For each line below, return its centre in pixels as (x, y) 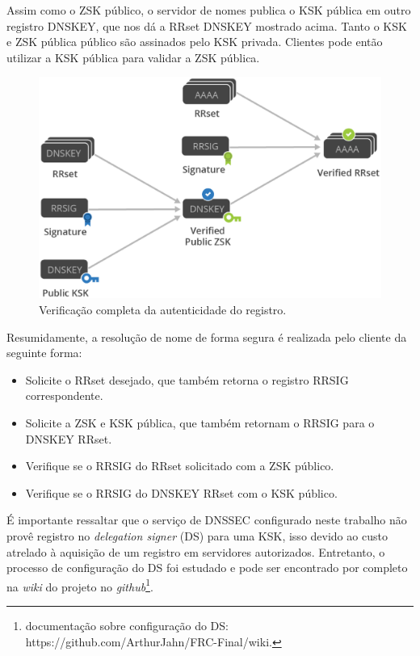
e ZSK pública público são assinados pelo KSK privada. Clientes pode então (195, 42)
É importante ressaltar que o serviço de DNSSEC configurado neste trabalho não (207, 520)
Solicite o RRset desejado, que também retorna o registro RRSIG (187, 379)
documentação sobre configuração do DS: (127, 626)
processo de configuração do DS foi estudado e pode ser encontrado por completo (207, 568)
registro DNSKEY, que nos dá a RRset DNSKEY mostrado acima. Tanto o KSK (207, 25)
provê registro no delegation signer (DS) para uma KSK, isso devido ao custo (197, 536)
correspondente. (64, 395)
